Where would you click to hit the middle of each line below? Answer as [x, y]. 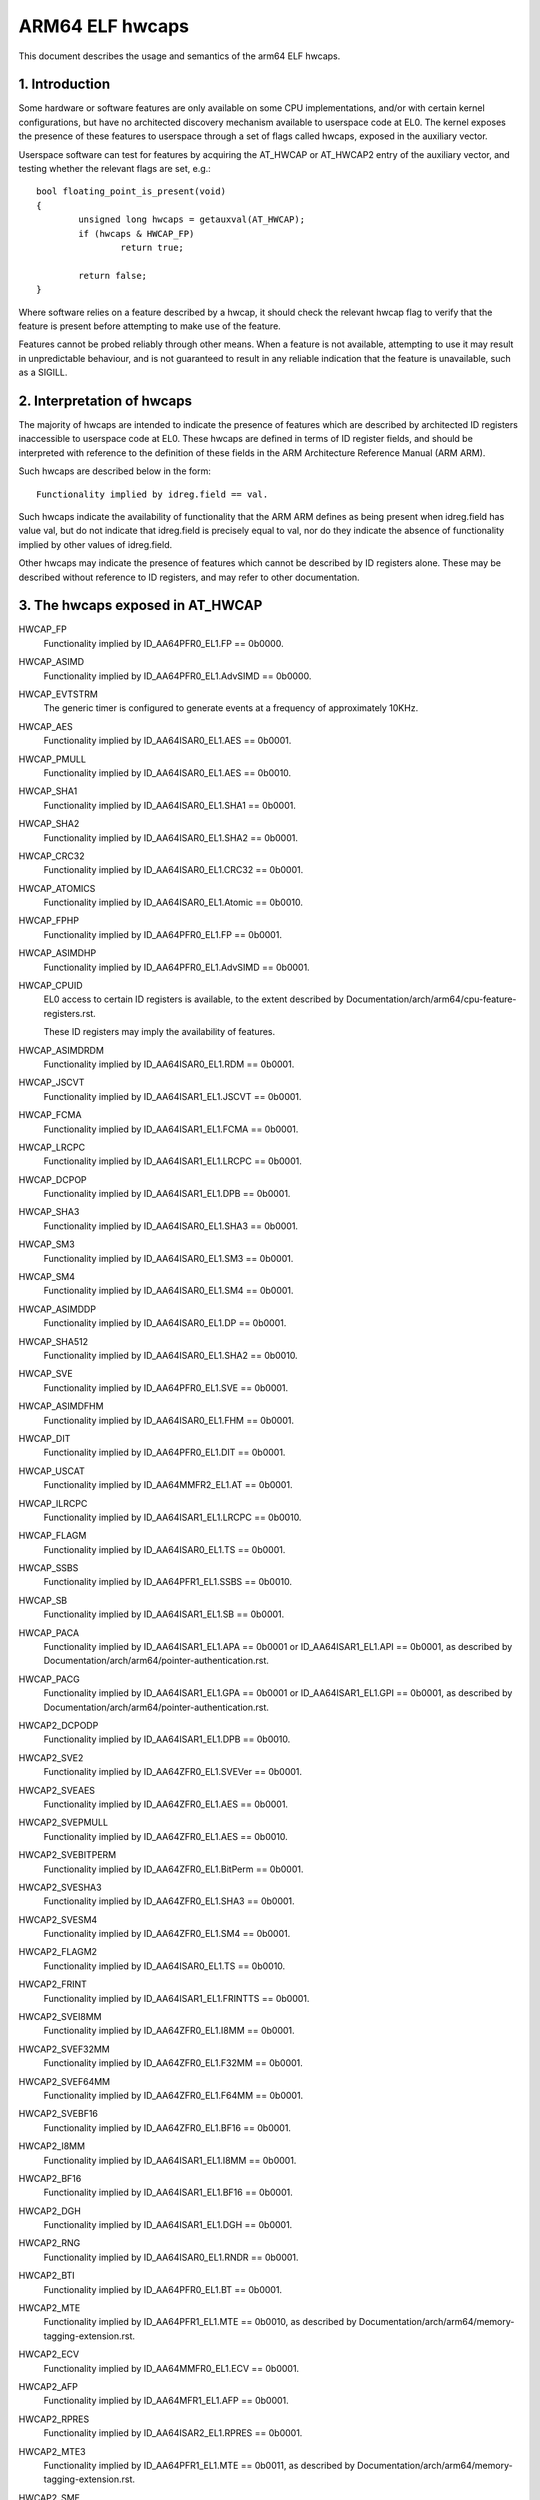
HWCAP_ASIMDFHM [61, 1406]
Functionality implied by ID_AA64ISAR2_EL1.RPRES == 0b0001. [173, 2433]
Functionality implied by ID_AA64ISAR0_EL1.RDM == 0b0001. [169, 1064]
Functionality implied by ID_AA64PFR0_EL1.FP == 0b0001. [162, 934]
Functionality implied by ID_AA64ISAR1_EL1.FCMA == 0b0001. [171, 1129]
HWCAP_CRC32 [51, 856]
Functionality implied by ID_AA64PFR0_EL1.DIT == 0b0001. [164, 1452]
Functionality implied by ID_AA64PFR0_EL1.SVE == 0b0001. [166, 1387]
